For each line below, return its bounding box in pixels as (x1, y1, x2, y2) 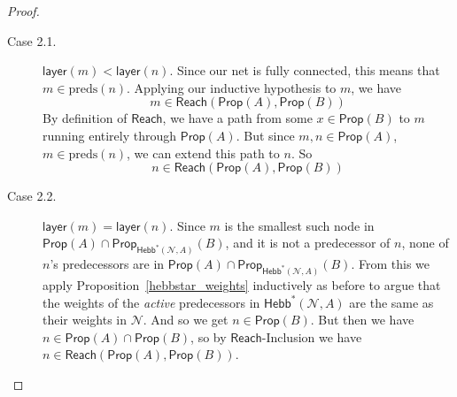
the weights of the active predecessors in (43, 293, 260, 311)
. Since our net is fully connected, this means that (169, 61, 440, 80)
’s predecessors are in (50, 255, 165, 273)
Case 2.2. (7, 187, 57, 205)
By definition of (43, 109, 128, 127)
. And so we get (143, 310, 228, 329)
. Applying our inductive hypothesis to (127, 78, 337, 96)
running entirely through (43, 126, 177, 144)
